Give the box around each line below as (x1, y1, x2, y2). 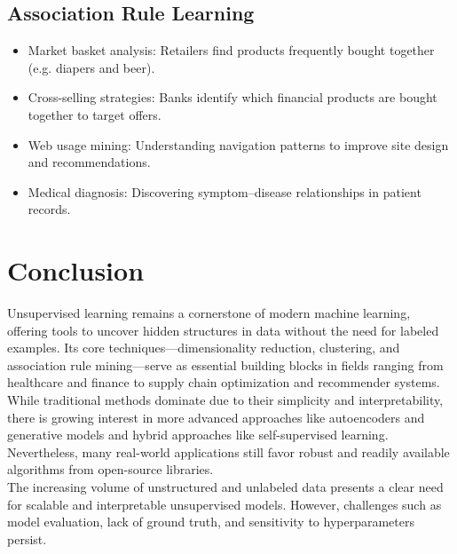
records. (28, 200, 71, 218)
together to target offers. (28, 105, 162, 123)
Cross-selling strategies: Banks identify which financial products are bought (28, 88, 437, 107)
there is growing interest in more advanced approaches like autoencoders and (7, 408, 425, 426)
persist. (7, 529, 47, 548)
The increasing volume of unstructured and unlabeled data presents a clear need (7, 478, 444, 496)
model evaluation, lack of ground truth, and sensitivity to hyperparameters (7, 512, 414, 531)
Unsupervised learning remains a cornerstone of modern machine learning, (7, 304, 411, 322)
